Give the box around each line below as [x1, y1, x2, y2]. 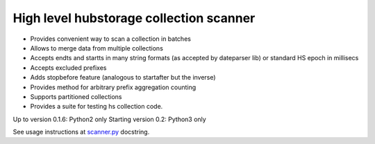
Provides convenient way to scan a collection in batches [30, 35, 191, 43]
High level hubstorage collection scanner [12, 10, 256, 26]
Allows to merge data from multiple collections [30, 44, 163, 52]
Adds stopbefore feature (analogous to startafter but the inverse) [30, 73, 216, 82]
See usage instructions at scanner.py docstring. [12, 128, 150, 136]
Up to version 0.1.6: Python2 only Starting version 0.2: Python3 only [12, 115, 206, 123]
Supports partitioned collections [30, 92, 122, 100]
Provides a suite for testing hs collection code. [30, 102, 163, 111]
